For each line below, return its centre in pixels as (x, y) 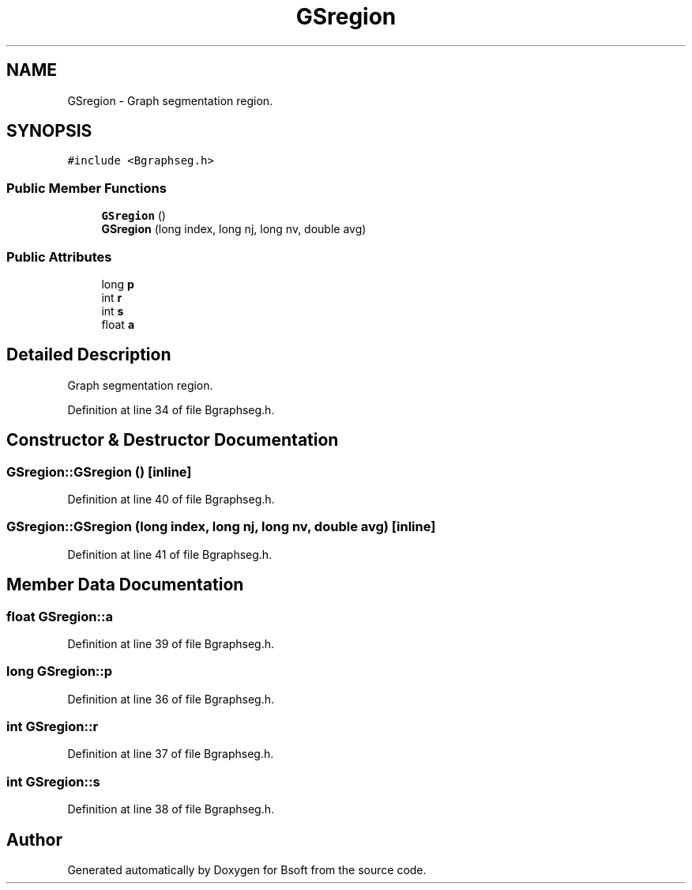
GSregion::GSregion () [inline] (99, 471)
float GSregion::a (60, 616)
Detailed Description (89, 355)
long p (118, 284)
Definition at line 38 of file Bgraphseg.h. (171, 809)
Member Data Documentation (125, 585)
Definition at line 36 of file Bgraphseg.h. (171, 699)
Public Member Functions (86, 188)
